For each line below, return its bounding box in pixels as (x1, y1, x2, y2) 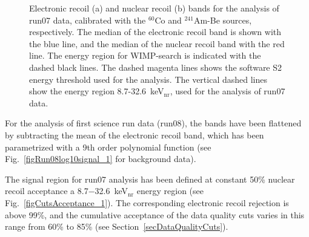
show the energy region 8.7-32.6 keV (29, 85, 164, 97)
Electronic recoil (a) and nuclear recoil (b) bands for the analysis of (29, 2, 279, 14)
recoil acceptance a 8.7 (5, 184, 88, 197)
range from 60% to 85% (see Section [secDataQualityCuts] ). (5, 220, 228, 233)
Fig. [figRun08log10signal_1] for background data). (5, 152, 196, 165)
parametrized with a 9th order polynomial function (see (5, 140, 211, 153)
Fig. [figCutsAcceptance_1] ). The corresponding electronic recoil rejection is (5, 196, 289, 209)
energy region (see (136, 184, 204, 197)
